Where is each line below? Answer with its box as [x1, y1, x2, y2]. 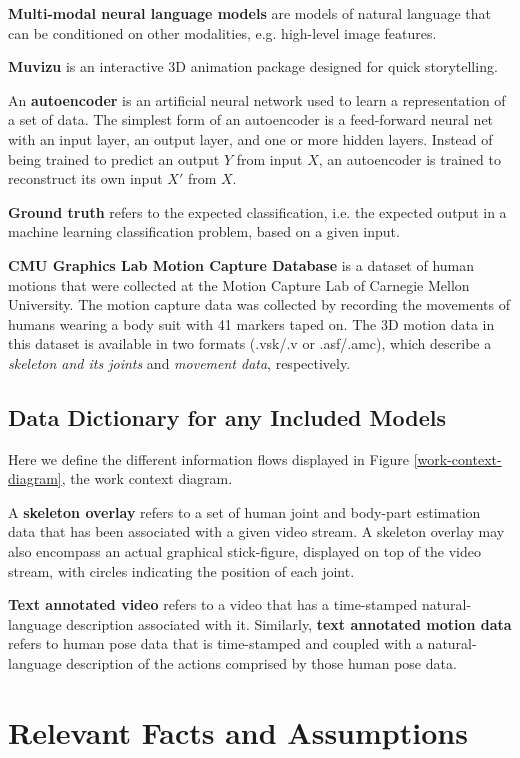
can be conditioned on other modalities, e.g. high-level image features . [8, 22, 437, 43]
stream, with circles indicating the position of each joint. [8, 560, 355, 581]
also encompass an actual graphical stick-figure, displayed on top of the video [8, 541, 481, 562]
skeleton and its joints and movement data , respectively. [8, 352, 351, 373]
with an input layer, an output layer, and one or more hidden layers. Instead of [8, 128, 493, 149]
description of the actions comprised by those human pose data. [66, 653, 457, 674]
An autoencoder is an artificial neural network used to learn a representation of [8, 89, 506, 110]
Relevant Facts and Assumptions [8, 711, 468, 752]
